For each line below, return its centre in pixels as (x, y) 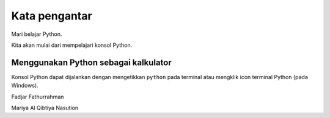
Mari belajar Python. (37, 34)
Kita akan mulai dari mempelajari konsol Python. (72, 45)
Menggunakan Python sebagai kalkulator (91, 62)
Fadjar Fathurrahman (38, 97)
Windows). (25, 86)
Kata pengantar (52, 16)
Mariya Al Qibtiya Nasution (45, 108)
